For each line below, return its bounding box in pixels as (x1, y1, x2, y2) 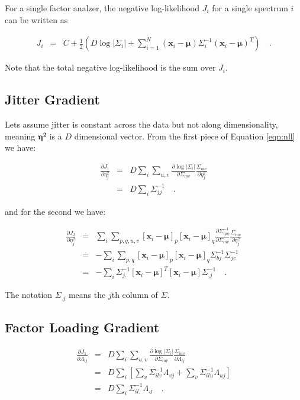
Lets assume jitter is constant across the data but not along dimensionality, (5, 118, 278, 131)
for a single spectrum (212, 2, 288, 14)
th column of (111, 288, 158, 301)
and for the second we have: (5, 205, 106, 217)
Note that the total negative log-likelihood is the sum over (5, 61, 216, 74)
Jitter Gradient (5, 90, 101, 109)
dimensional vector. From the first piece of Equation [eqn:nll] (74, 129, 295, 142)
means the (68, 288, 106, 301)
